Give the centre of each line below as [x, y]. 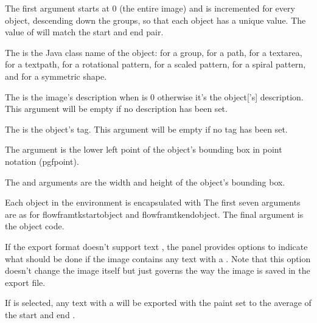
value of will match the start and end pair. [84, 32]
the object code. [35, 226]
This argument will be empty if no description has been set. [116, 109]
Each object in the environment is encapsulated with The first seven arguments [153, 202]
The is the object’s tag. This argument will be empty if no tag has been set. [146, 129]
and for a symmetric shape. [56, 76]
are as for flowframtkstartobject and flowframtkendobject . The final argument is [154, 214]
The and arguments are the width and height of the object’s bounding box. [145, 182]
